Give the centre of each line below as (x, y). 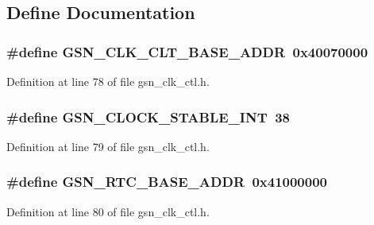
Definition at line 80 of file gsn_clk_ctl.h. (108, 211)
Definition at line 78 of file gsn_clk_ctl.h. (108, 81)
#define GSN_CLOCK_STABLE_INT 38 (148, 116)
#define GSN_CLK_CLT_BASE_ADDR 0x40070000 (187, 51)
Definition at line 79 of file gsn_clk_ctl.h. (108, 146)
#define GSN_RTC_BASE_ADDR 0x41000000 (167, 182)
